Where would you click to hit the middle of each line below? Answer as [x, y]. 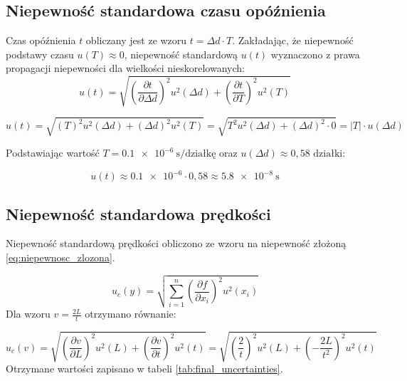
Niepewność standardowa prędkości [138, 213]
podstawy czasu [40, 54]
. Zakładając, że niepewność [293, 40]
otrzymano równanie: [131, 314]
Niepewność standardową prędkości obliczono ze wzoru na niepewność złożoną [176, 243]
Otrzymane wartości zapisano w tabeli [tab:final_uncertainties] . [144, 369]
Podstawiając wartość [53, 153]
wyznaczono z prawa [315, 54]
